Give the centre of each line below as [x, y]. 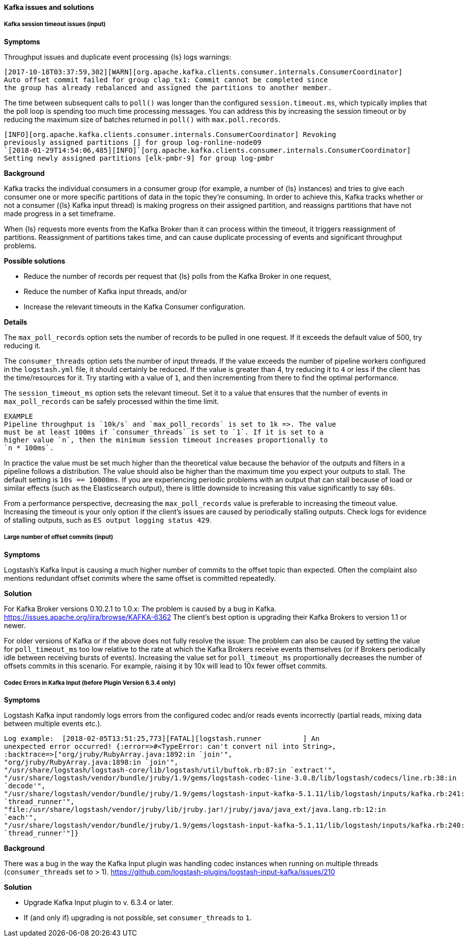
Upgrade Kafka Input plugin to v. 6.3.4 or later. [99, 903]
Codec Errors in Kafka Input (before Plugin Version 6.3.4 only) [90, 683]
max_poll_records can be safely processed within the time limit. [112, 401]
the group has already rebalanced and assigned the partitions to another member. [168, 87]
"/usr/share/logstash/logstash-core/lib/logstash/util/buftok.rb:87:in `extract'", [170, 770]
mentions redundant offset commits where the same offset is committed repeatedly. [140, 578]
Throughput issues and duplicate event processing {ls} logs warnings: [118, 57]
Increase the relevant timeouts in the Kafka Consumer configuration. [135, 306]
